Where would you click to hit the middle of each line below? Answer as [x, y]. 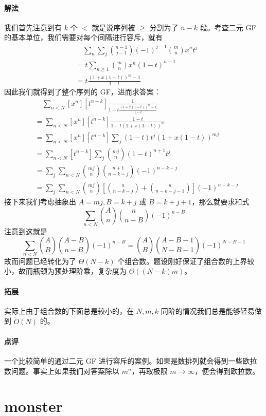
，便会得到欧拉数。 [227, 371]
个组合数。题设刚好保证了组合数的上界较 [186, 261]
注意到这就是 [26, 231]
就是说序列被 [113, 27]
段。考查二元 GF [228, 27]
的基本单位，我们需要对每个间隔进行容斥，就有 [83, 37]
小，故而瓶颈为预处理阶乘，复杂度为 [65, 271]
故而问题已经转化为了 [40, 261]
